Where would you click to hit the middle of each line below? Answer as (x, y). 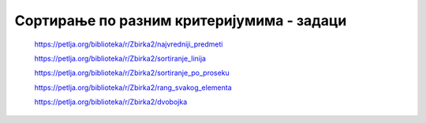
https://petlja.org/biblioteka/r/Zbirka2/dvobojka (111, 102)
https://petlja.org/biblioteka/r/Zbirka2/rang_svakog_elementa (133, 88)
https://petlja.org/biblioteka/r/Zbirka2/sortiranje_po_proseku (132, 73)
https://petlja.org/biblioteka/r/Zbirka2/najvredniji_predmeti (129, 44)
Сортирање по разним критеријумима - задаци (181, 20)
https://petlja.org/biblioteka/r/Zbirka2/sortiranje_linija (120, 58)
